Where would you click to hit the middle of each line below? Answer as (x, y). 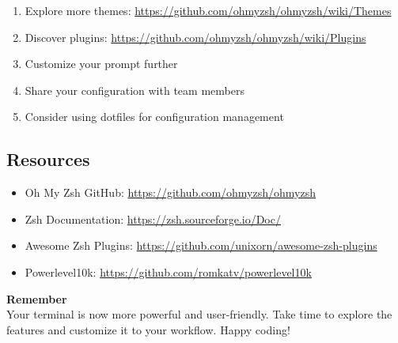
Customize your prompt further (101, 64)
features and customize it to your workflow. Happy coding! (148, 329)
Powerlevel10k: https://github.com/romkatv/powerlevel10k (168, 271)
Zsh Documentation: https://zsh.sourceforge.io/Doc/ (153, 219)
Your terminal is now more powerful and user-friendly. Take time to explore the (199, 314)
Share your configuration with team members (135, 90)
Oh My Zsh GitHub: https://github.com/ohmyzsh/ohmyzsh (170, 192)
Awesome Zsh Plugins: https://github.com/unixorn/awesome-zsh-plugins (201, 245)
